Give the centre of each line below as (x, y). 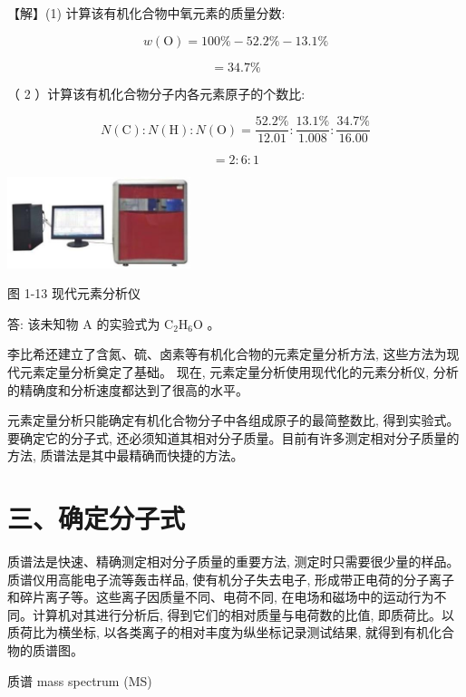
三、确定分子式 (97, 518)
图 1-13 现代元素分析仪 (74, 293)
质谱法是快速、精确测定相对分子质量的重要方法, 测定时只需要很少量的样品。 (233, 561)
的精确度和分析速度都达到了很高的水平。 (128, 389)
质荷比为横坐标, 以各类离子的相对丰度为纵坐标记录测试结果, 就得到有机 (218, 632)
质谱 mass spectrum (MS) (80, 680)
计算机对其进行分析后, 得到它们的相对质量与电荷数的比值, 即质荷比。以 (243, 614)
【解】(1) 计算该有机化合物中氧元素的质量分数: (146, 13)
